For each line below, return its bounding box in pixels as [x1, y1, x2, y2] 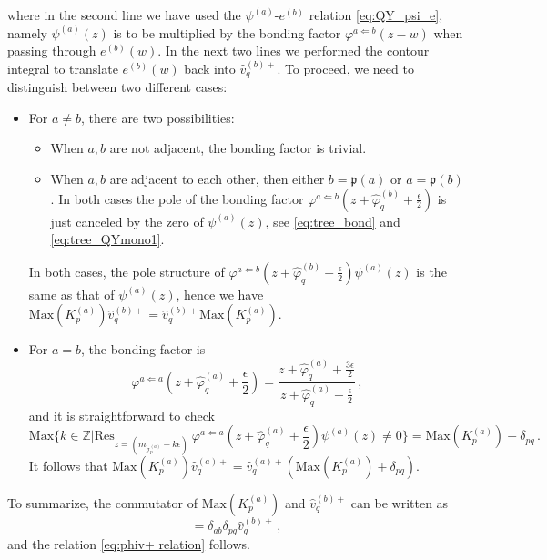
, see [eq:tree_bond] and [265, 211, 400, 230]
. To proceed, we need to [277, 58, 414, 77]
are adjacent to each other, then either [109, 169, 325, 188]
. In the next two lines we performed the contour [157, 41, 430, 60]
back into [184, 58, 236, 77]
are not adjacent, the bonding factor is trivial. [109, 138, 367, 158]
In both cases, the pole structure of [28, 261, 225, 280]
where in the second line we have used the [7, 5, 241, 24]
